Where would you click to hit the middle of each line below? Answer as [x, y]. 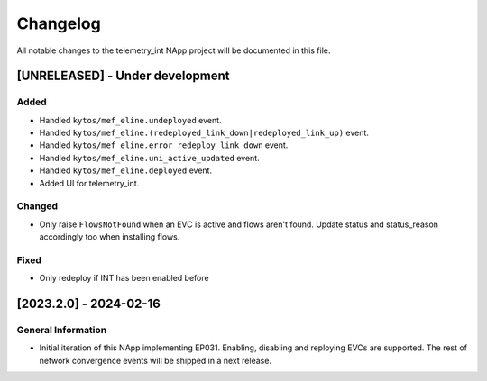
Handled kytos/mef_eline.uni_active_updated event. [150, 158]
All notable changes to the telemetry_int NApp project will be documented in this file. [174, 50]
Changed [37, 206]
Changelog [59, 23]
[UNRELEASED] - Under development [123, 76]
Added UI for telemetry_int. [89, 183]
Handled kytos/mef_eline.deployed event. [125, 170]
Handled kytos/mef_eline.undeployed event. [130, 120]
